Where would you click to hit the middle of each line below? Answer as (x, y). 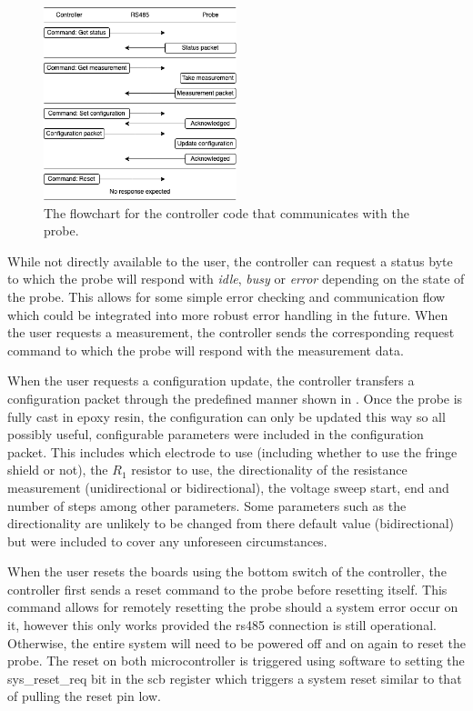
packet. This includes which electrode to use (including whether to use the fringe (232, 451)
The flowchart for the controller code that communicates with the (226, 212)
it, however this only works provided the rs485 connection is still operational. (222, 625)
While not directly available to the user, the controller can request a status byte (230, 260)
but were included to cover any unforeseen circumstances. (167, 541)
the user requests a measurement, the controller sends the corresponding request (231, 332)
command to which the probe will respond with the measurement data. (206, 350)
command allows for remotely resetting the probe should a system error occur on (233, 607)
